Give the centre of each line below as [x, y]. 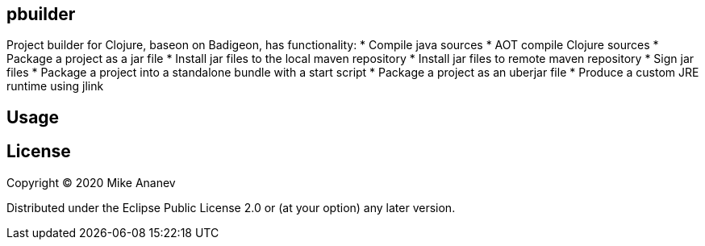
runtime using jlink [55, 86]
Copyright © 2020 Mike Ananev [91, 182]
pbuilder [41, 14]
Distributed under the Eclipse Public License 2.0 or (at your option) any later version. [231, 207]
